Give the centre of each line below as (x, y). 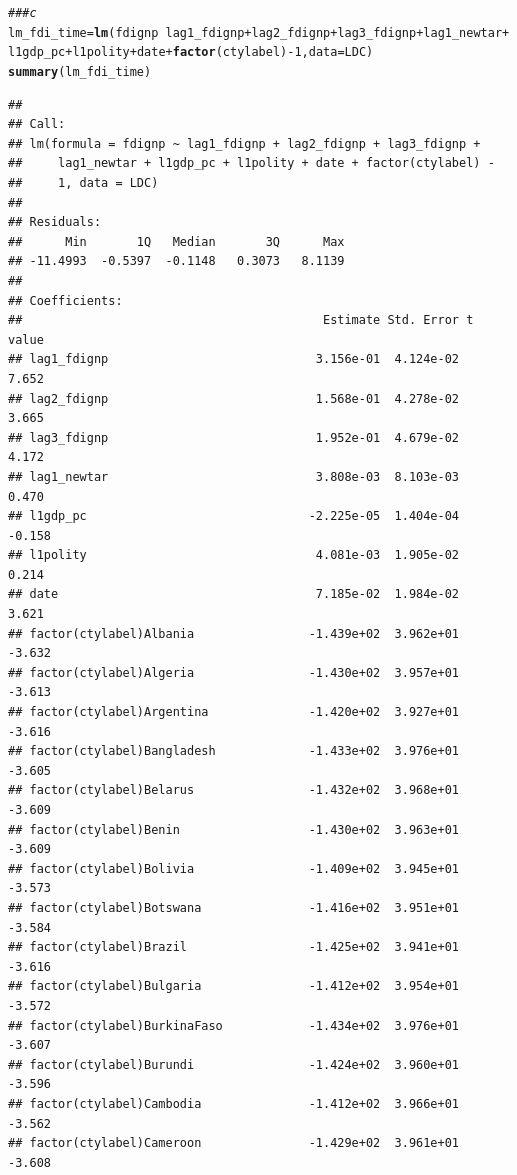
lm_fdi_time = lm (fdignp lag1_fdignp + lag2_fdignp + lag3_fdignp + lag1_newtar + (259, 32)
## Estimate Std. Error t (241, 320)
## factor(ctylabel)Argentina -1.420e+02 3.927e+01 (234, 712)
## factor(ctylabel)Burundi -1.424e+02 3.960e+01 (234, 1064)
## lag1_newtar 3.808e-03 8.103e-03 (234, 476)
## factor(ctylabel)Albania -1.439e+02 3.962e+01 (234, 633)
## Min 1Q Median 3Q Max (176, 241)
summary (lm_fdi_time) (80, 71)
